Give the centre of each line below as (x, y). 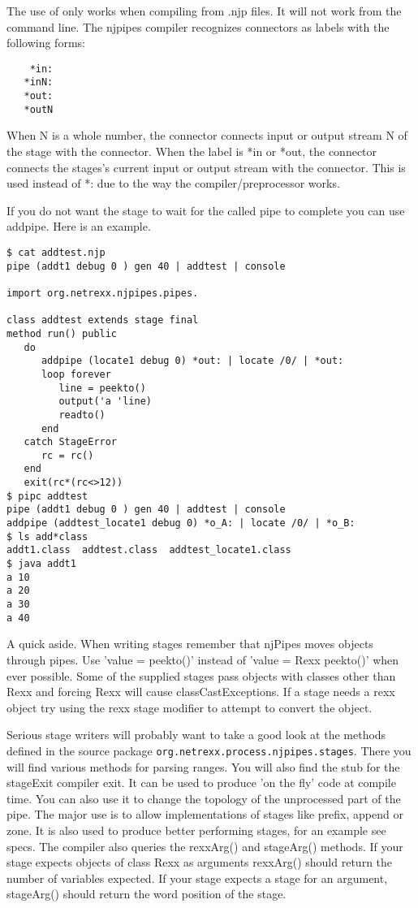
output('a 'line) (105, 402)
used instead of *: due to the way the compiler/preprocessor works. (173, 183)
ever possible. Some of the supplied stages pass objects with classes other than (201, 675)
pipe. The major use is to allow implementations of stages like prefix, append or (205, 814)
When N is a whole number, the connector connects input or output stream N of (207, 135)
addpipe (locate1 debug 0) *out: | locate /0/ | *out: (192, 361)
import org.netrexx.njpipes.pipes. (103, 293)
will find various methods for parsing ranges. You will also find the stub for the (203, 766)
